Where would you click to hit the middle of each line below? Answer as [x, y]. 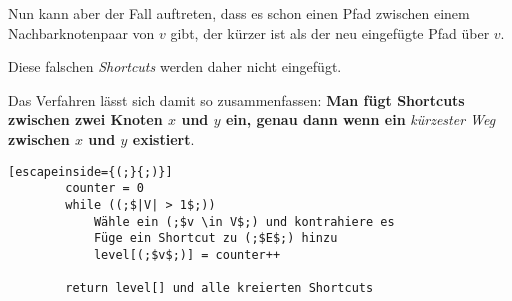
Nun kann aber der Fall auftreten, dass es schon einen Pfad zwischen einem [239, 13]
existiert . [163, 138]
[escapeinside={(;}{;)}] [90, 171]
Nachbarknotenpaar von [81, 32]
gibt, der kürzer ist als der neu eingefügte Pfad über [330, 32]
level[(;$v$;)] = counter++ [187, 254]
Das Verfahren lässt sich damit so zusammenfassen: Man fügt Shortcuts [236, 99]
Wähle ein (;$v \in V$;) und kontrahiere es [244, 221]
